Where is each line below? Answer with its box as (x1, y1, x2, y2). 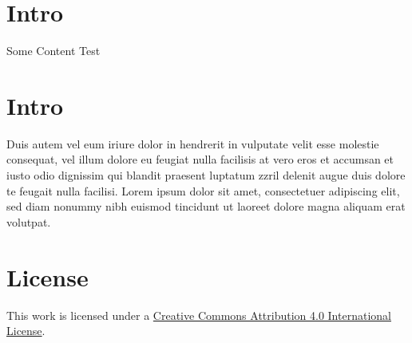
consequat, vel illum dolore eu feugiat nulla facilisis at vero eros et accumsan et (6, 151, 394, 168)
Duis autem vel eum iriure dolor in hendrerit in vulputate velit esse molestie (6, 135, 379, 152)
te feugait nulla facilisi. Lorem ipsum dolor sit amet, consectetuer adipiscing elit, (6, 182, 400, 199)
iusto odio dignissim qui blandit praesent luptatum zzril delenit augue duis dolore (6, 167, 406, 183)
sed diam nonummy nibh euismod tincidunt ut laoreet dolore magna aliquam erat (6, 198, 406, 215)
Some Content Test (6, 42, 101, 59)
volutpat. (6, 213, 51, 230)
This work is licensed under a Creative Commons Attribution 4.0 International (6, 306, 391, 323)
